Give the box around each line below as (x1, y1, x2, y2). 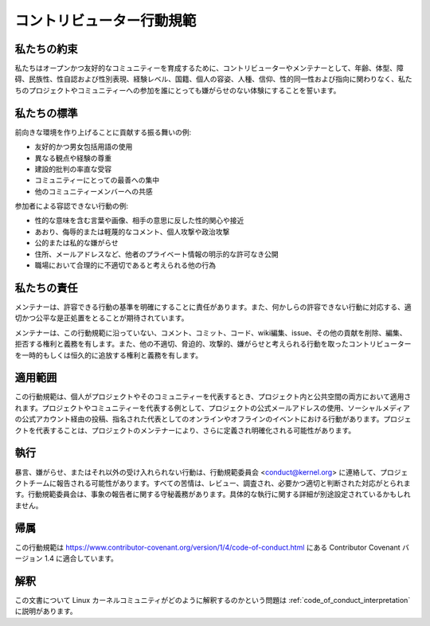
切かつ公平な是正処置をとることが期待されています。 (14, 313, 189, 323)
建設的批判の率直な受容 (34, 164, 111, 174)
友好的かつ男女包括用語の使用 (34, 142, 133, 151)
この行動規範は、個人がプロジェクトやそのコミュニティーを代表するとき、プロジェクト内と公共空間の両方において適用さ (14, 392, 412, 401)
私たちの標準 (14, 106, 78, 119)
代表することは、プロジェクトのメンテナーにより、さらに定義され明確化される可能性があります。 (35, 425, 356, 435)
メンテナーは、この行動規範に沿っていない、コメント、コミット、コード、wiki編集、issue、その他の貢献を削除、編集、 (14, 327, 407, 338)
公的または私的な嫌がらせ (34, 238, 119, 248)
